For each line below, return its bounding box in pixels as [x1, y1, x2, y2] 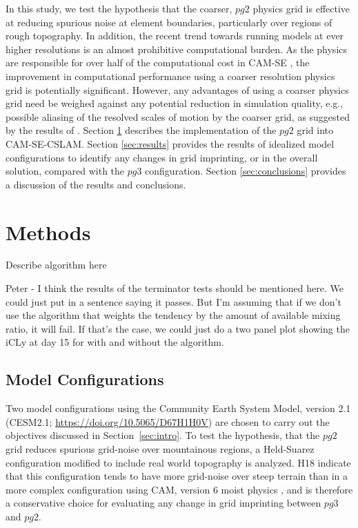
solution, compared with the [6, 164, 125, 178]
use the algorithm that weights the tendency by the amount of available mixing [6, 308, 341, 322]
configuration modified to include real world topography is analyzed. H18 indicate [6, 455, 351, 469]
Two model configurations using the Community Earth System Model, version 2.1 [6, 401, 351, 415]
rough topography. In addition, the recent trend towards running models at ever [6, 28, 344, 43]
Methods [6, 217, 91, 246]
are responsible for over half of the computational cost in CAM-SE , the [6, 55, 310, 70]
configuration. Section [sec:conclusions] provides [145, 164, 346, 178]
